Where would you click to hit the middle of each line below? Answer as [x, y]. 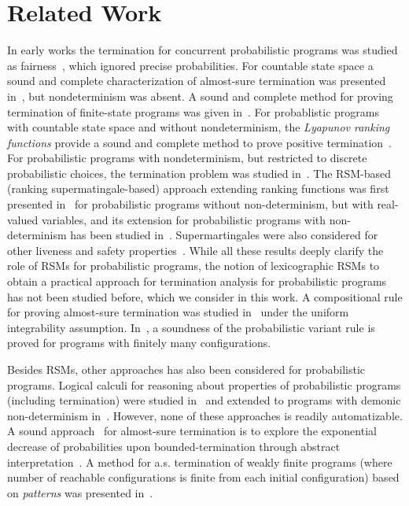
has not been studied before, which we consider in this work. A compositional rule [205, 296]
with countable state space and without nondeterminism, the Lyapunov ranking [199, 127]
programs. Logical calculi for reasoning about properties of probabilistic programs [204, 384]
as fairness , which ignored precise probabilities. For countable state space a [190, 65]
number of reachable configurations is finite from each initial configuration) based [203, 477]
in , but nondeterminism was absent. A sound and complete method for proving [200, 96]
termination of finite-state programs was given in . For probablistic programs [193, 111]
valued [23, 219]
